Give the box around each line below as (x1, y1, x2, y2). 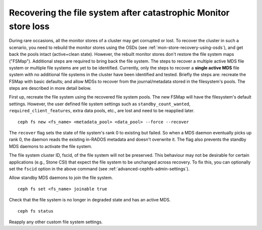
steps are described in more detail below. (9, 85, 92, 91)
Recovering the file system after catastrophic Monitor (9, 7, 230, 18)
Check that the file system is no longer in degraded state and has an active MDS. (9, 197, 171, 203)
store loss (9, 21, 49, 32)
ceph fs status (17, 208, 54, 214)
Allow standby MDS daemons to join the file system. (9, 175, 114, 181)
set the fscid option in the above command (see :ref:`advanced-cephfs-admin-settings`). (9, 165, 190, 172)
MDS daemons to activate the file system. (9, 143, 92, 149)
